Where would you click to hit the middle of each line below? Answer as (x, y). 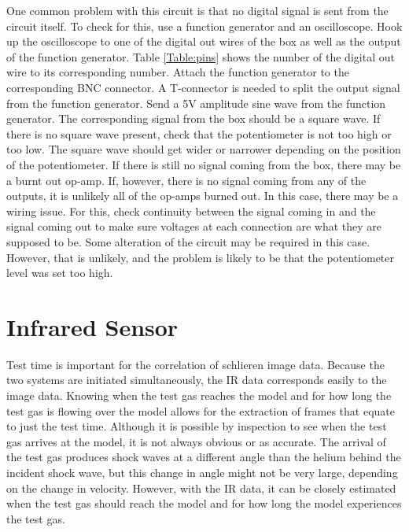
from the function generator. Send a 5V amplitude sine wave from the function (196, 103)
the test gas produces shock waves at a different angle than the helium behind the (204, 457)
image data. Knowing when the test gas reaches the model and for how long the (199, 395)
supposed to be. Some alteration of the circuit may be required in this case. (188, 241)
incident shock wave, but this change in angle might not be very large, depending (202, 472)
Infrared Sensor (92, 326)
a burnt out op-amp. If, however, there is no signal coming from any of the (186, 180)
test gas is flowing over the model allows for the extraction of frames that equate (201, 410)
